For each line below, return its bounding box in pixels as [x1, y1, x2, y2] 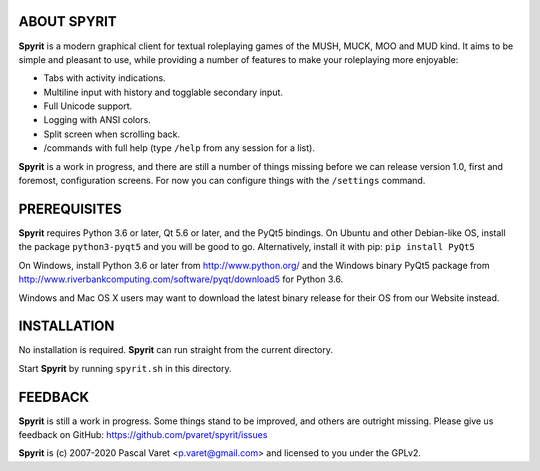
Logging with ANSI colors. [43, 114, 152, 126]
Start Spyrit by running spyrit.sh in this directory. [18, 362, 232, 374]
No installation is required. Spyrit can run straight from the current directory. [18, 344, 334, 356]
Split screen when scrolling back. [43, 128, 180, 140]
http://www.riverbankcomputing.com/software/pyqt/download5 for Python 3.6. [18, 273, 344, 285]
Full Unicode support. [43, 100, 133, 112]
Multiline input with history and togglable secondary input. [43, 86, 284, 98]
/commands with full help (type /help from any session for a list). [43, 142, 315, 154]
